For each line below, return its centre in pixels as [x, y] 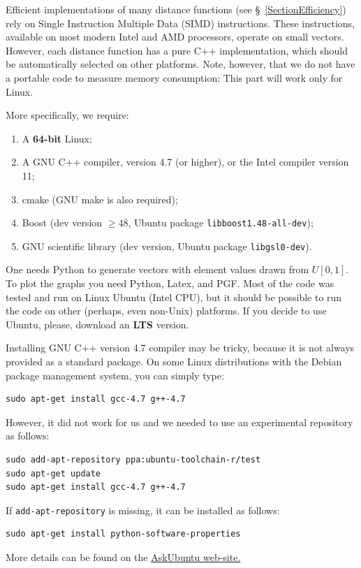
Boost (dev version [62, 223]
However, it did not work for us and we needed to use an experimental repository [179, 422]
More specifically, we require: [67, 115]
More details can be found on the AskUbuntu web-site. [123, 557]
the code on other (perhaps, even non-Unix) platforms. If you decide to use [166, 311]
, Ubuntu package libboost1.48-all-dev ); [221, 223]
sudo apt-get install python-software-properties [123, 534]
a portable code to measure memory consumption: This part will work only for [174, 77]
